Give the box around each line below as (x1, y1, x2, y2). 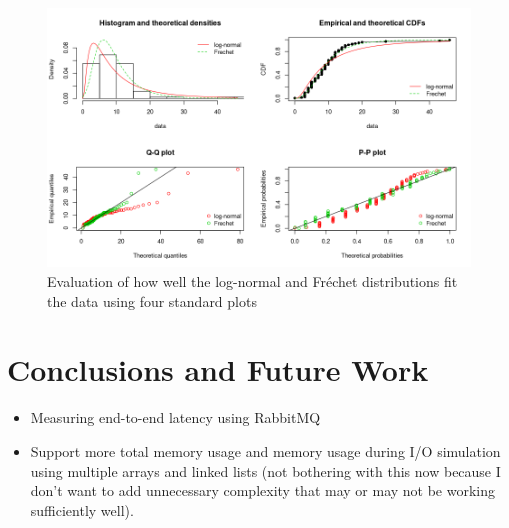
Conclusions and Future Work (7, 349, 429, 390)
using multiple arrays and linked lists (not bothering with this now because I (30, 460, 501, 481)
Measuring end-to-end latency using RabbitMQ (30, 407, 321, 428)
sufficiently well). (30, 499, 134, 520)
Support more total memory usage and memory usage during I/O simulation (30, 440, 501, 461)
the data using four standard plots (47, 290, 257, 311)
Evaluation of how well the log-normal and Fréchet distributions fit (47, 271, 458, 292)
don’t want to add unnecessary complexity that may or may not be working (30, 480, 496, 501)
